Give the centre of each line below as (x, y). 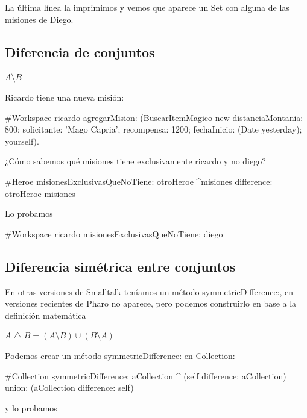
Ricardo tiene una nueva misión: (65, 97)
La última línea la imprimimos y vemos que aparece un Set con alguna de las (147, 7)
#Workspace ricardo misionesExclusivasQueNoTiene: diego (114, 233)
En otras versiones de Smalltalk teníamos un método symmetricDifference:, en (149, 291)
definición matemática (46, 315)
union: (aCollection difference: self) (69, 388)
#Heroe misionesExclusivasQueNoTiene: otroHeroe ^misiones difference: (139, 181)
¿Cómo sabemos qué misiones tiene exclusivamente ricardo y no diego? (135, 161)
